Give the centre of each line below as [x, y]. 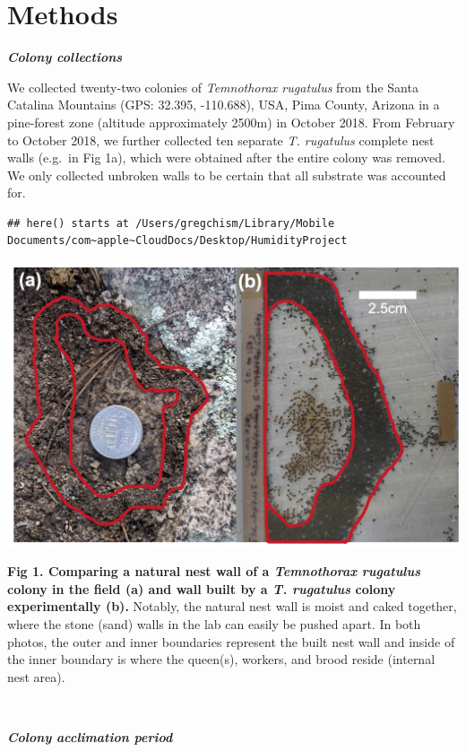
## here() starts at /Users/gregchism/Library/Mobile [171, 223]
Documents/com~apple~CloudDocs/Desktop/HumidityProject [177, 241]
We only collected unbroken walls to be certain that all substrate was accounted [227, 175]
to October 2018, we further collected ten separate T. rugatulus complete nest [221, 140]
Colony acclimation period [90, 736]
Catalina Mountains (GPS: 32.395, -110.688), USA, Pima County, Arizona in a [224, 105]
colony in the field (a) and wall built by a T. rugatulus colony [202, 588]
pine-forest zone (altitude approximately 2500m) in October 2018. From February [231, 122]
